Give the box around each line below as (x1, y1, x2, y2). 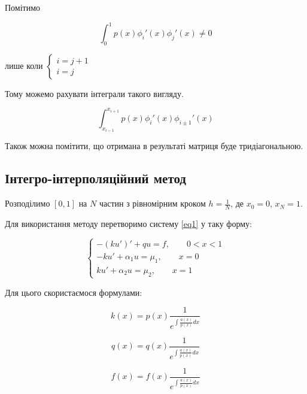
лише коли (5, 59, 43, 71)
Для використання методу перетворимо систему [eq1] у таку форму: (5, 217, 252, 230)
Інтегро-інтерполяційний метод (5, 169, 186, 187)
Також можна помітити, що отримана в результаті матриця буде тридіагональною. (5, 140, 303, 152)
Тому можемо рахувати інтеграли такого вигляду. (5, 87, 184, 99)
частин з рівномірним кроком (99, 197, 206, 210)
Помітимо (5, 1, 41, 13)
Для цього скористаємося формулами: (5, 286, 142, 298)
